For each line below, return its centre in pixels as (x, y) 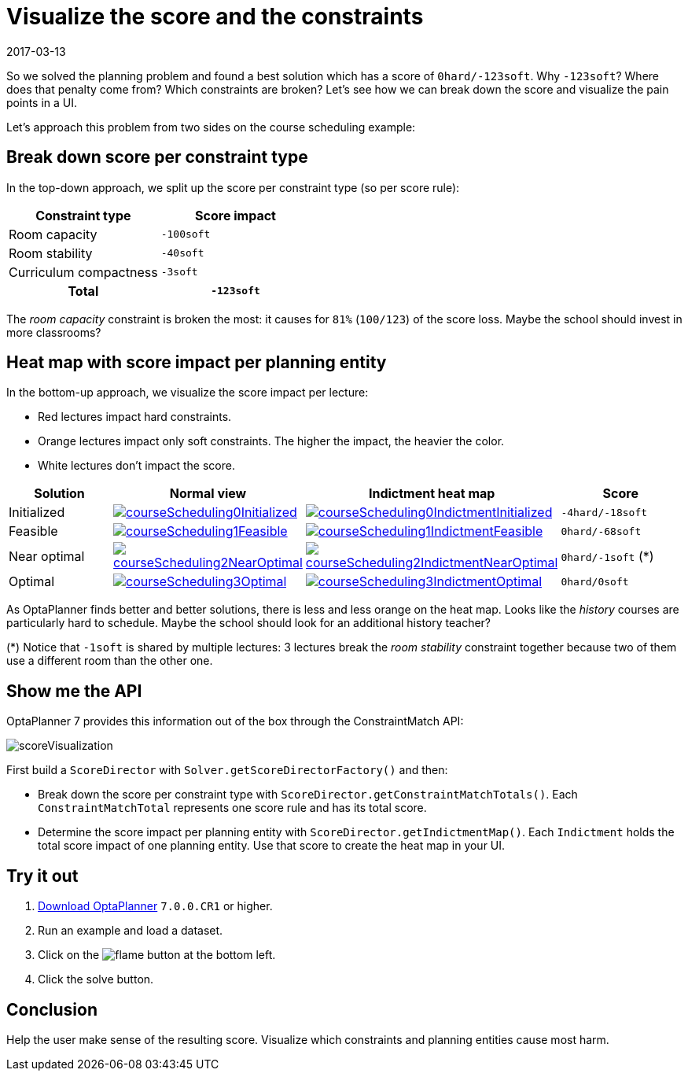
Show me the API (74, 691)
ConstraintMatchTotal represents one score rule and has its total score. (232, 808)
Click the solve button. (96, 979)
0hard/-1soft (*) (607, 557)
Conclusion (52, 1009)
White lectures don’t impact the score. (136, 466)
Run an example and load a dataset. (131, 931)
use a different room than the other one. (110, 661)
